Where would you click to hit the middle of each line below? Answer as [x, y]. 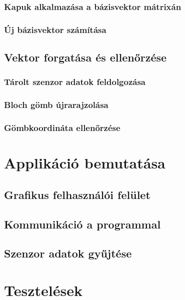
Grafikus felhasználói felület [77, 194]
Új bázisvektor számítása [55, 29]
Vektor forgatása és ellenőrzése [85, 57]
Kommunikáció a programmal [82, 224]
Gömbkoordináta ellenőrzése [62, 128]
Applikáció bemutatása [85, 163]
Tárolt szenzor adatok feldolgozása [75, 82]
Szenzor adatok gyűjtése [68, 253]
